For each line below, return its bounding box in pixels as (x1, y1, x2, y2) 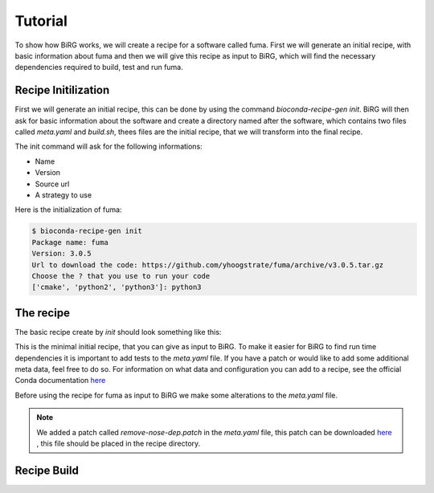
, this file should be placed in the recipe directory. (36, 438, 201, 448)
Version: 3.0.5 (31, 249, 92, 259)
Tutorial (14, 12, 68, 30)
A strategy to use (35, 189, 92, 200)
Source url (35, 179, 70, 189)
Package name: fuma (31, 238, 108, 246)
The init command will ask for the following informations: (14, 141, 203, 152)
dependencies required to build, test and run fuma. (14, 63, 184, 72)
